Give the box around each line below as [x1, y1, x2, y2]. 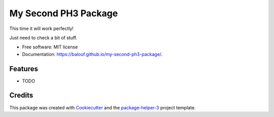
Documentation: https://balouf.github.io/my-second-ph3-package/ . [22, 51, 163, 57]
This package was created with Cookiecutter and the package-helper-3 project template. [9, 104, 196, 110]
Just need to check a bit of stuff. [9, 35, 78, 41]
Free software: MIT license [22, 44, 78, 50]
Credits [9, 91, 33, 100]
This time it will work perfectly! [9, 25, 74, 32]
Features [9, 64, 38, 73]
